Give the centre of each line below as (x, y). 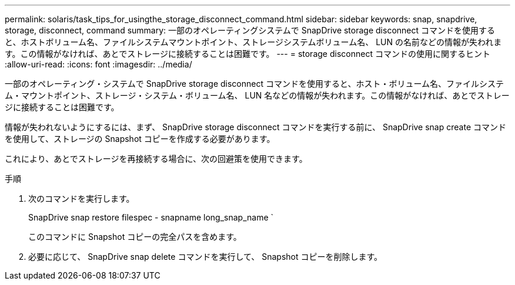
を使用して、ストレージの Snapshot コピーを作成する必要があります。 (140, 139)
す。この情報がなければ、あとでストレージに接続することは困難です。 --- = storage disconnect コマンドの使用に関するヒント (248, 54)
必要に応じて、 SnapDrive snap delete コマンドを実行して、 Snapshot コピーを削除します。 (205, 257)
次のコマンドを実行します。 (81, 199)
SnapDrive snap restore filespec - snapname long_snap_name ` (151, 217)
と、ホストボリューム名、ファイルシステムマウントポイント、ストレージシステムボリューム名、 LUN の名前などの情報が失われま (253, 42)
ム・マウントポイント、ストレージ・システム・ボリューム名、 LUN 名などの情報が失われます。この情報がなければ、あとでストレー (257, 95)
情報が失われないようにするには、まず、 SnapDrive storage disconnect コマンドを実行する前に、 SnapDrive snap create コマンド (255, 127)
